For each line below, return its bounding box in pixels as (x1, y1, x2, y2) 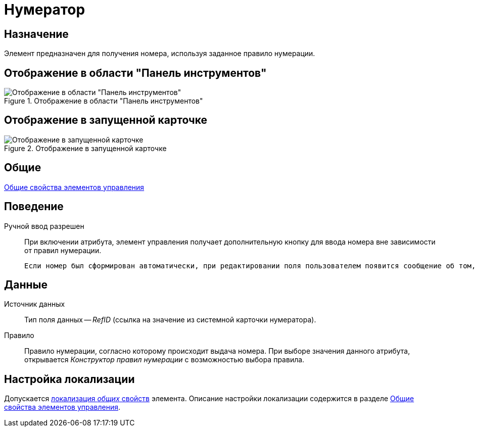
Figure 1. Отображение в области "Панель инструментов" (4, 97, 203, 106)
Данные (4, 278, 47, 291)
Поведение (4, 200, 64, 213)
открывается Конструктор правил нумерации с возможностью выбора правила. (24, 355, 305, 364)
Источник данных (4, 300, 65, 309)
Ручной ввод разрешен (4, 221, 84, 230)
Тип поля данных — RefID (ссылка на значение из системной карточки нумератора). (24, 315, 316, 324)
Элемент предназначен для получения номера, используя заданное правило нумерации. (4, 49, 315, 58)
